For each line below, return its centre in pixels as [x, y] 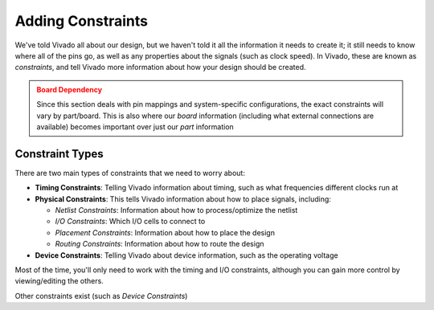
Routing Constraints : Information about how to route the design [160, 244]
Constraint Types [59, 154]
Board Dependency [70, 89]
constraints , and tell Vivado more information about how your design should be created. [160, 67]
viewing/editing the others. [59, 281]
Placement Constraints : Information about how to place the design [165, 232]
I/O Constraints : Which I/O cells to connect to [130, 222]
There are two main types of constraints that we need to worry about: [130, 173]
